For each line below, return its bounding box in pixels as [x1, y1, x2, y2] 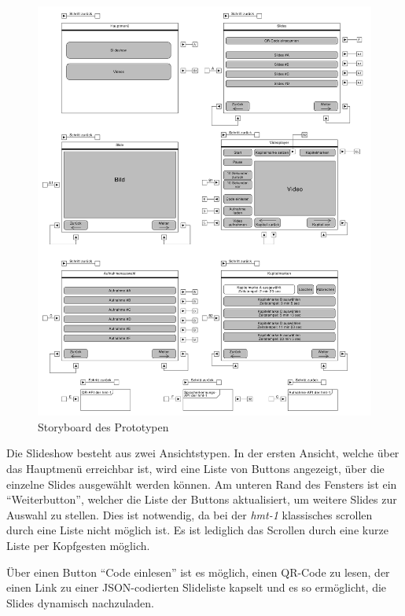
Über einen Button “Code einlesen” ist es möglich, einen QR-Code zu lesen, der [6, 563, 390, 580]
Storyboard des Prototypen [38, 418, 169, 434]
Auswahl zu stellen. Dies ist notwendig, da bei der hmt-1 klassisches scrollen [6, 506, 373, 522]
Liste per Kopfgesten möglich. [6, 537, 150, 553]
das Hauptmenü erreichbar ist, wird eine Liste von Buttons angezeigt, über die [6, 460, 385, 476]
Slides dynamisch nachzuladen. [6, 594, 155, 610]
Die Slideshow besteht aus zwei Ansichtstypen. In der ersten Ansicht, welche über [6, 445, 399, 461]
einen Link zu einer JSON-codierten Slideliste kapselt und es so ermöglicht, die [6, 579, 387, 596]
